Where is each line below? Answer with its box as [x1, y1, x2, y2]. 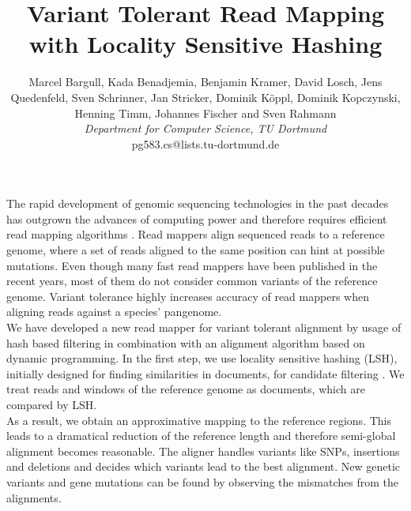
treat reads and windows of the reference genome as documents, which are [6, 381, 365, 397]
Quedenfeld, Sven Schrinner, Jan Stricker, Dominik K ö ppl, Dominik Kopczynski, [10, 88, 401, 105]
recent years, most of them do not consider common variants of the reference [6, 272, 378, 289]
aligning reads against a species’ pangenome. [6, 303, 222, 320]
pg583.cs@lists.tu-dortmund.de [131, 135, 280, 152]
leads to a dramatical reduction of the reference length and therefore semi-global [6, 427, 396, 444]
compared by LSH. [6, 396, 97, 412]
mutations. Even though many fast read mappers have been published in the [6, 257, 378, 273]
